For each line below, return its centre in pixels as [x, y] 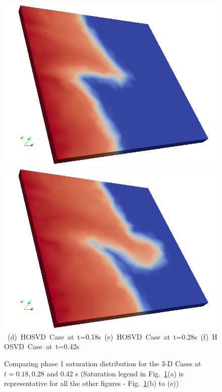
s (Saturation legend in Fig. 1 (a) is [129, 373]
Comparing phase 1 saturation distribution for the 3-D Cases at [103, 363]
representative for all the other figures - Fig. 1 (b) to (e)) [92, 383]
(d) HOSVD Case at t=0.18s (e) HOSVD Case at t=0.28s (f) [108, 336]
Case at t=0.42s [53, 346]
